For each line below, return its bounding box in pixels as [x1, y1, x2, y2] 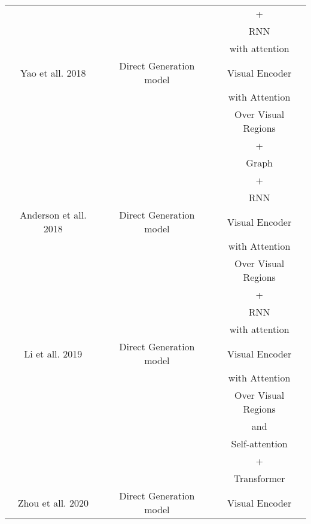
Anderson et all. [19, 208, 87, 222]
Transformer [233, 471, 285, 485]
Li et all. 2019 [24, 346, 83, 361]
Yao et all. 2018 [20, 65, 86, 80]
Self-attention [231, 437, 288, 450]
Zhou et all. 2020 [17, 495, 89, 510]
